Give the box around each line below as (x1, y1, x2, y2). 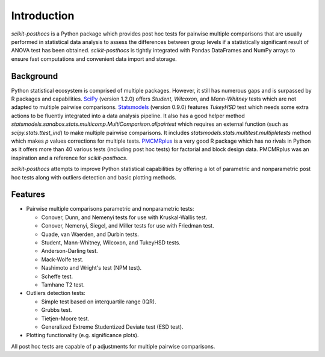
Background (11, 71, 58, 81)
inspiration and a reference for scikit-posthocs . (11, 154, 128, 161)
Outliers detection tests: (26, 290, 85, 297)
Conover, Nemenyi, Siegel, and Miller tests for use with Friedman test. (41, 222, 214, 229)
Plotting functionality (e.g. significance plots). (26, 332, 139, 339)
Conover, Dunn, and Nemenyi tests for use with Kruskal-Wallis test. (41, 214, 208, 221)
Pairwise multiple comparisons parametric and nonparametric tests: (26, 205, 194, 213)
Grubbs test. (41, 306, 72, 314)
